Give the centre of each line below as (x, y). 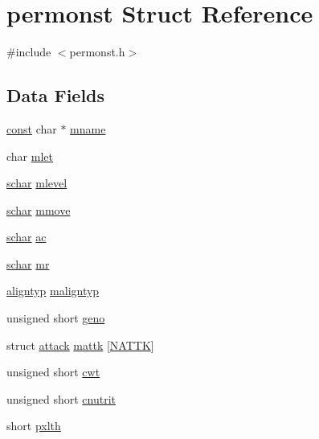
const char (32, 128)
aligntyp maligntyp (53, 291)
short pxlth (34, 426)
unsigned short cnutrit (61, 398)
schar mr (28, 263)
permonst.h (97, 52)
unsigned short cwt (53, 372)
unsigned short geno (56, 318)
